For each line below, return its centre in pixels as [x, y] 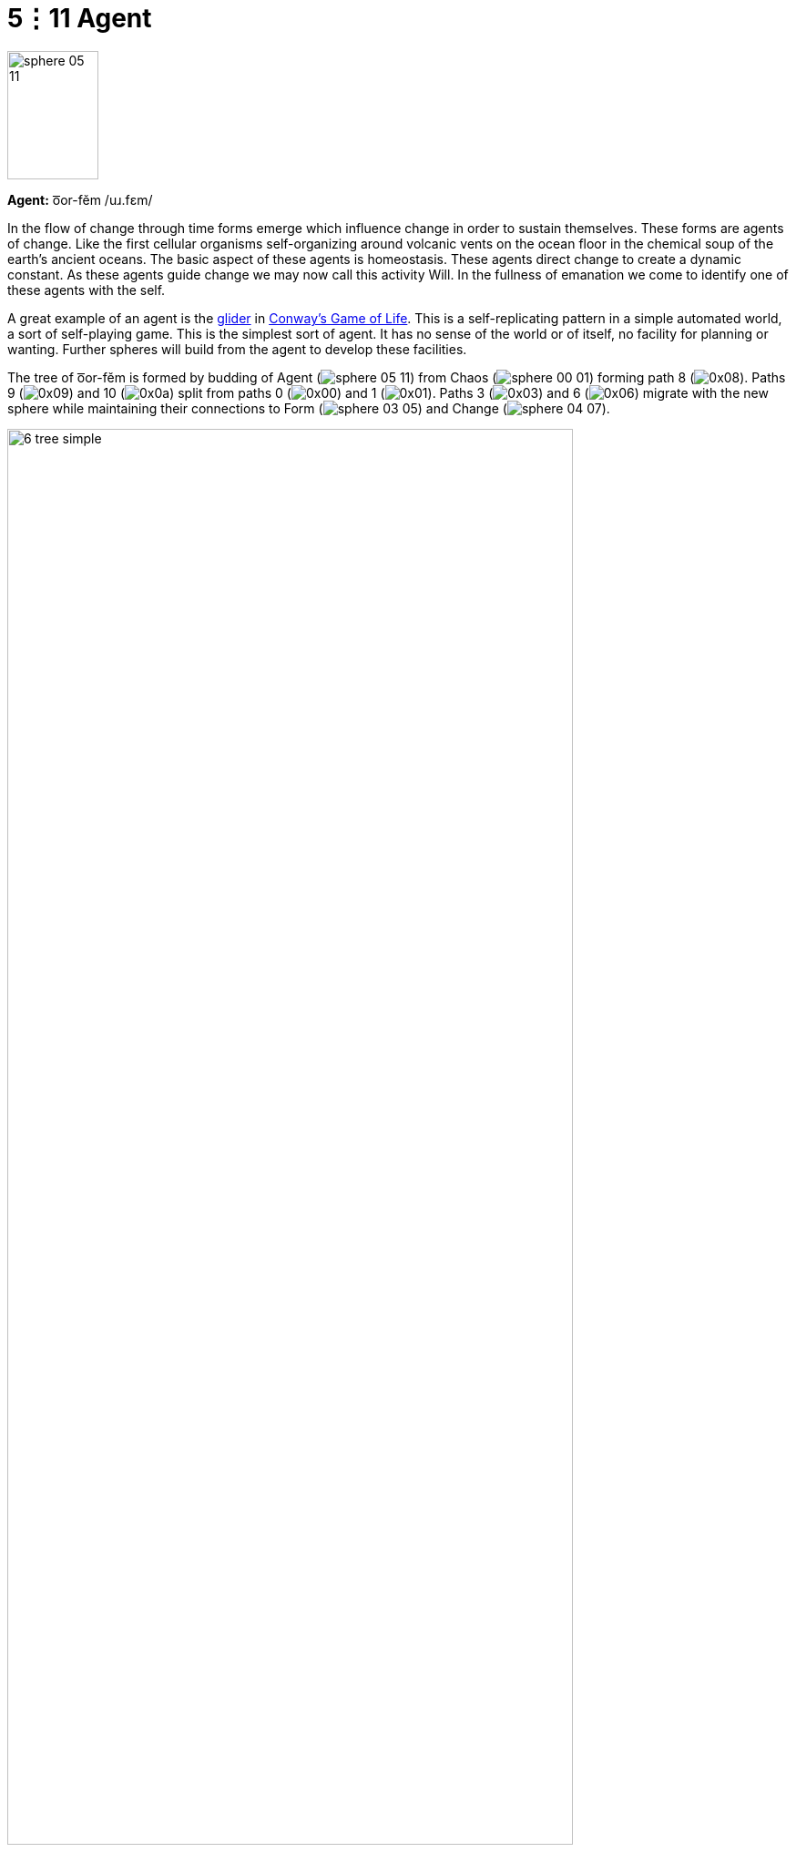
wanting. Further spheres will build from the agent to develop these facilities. [237, 350]
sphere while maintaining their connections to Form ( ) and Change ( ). [309, 409]
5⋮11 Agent [80, 18]
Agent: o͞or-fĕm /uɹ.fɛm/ [80, 200]
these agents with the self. [87, 290]
